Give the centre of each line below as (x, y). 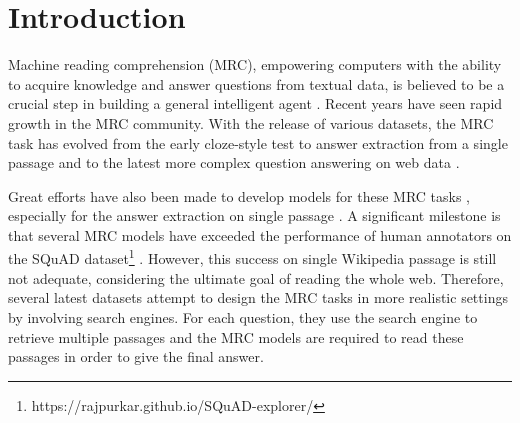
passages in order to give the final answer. (136, 356)
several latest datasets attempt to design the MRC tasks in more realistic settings (258, 297)
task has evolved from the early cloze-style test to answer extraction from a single (258, 142)
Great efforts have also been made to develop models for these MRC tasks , (239, 195)
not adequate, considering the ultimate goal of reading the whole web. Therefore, (256, 277)
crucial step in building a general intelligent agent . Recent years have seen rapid (255, 103)
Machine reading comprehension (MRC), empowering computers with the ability (255, 64)
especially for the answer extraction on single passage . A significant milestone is (254, 215)
